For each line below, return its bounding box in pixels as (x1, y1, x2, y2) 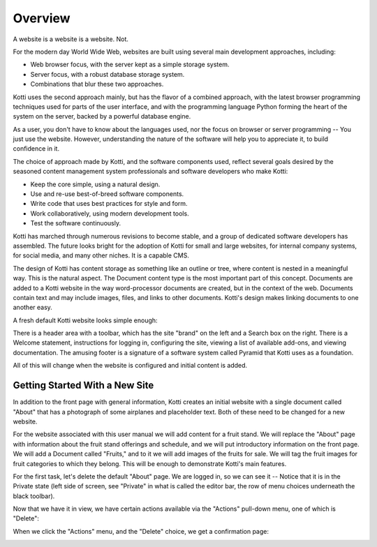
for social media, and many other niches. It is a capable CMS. (13, 251, 190, 260)
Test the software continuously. (30, 219, 121, 227)
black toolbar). (13, 492, 55, 500)
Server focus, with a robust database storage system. (30, 70, 185, 78)
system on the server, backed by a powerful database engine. (13, 112, 191, 121)
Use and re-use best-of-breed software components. (30, 190, 184, 198)
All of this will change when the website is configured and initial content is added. (13, 361, 248, 370)
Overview (13, 10, 71, 26)
